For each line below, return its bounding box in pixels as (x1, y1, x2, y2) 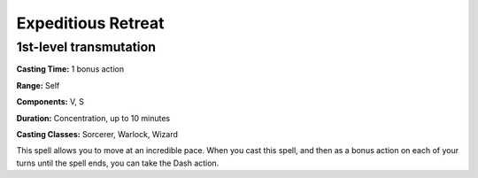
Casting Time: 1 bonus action (16, 64, 124, 74)
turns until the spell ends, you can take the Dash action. (16, 158, 220, 168)
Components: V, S (16, 97, 84, 107)
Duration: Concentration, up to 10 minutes (16, 112, 171, 123)
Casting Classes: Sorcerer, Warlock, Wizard (16, 128, 179, 139)
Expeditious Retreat (16, 13, 165, 33)
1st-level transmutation (16, 39, 157, 55)
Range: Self (16, 80, 60, 90)
